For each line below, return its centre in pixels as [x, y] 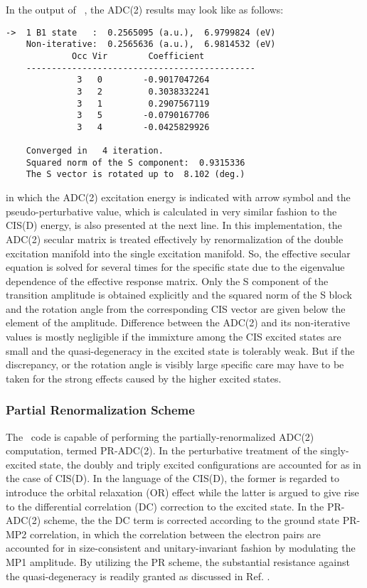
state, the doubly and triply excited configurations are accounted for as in [200, 464]
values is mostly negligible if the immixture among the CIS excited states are [174, 337]
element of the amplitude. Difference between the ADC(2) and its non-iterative [178, 322]
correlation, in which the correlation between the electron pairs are [175, 534]
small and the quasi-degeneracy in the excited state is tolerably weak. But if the [180, 350]
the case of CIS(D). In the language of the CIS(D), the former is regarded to [172, 478]
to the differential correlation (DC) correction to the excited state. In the [165, 506]
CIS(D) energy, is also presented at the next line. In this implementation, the [174, 225]
